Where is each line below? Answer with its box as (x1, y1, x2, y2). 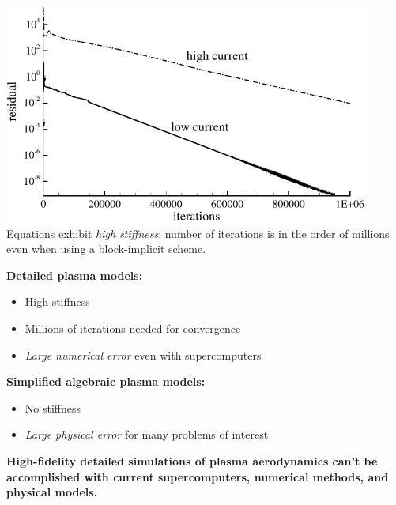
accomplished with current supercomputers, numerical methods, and (6, 468, 389, 484)
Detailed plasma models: (6, 266, 143, 283)
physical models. (6, 484, 98, 500)
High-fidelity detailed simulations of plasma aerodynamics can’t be (6, 452, 378, 469)
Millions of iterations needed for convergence (25, 320, 241, 337)
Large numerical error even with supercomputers (25, 346, 262, 363)
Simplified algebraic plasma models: (6, 373, 206, 390)
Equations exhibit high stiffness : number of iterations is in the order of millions (6, 224, 390, 241)
